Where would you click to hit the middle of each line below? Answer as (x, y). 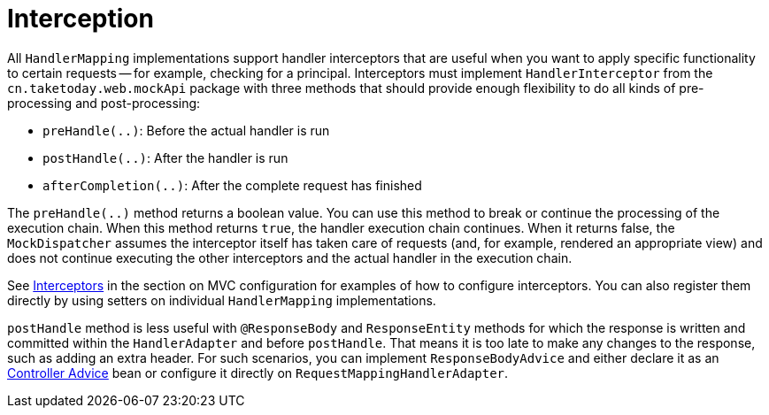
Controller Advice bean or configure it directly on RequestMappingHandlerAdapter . (258, 373)
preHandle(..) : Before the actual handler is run (186, 130)
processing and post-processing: (104, 103)
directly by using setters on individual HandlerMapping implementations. (222, 300)
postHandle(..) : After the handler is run (165, 158)
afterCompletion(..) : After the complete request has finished (232, 185)
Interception (81, 19)
